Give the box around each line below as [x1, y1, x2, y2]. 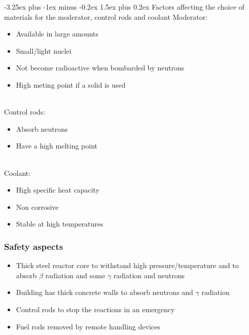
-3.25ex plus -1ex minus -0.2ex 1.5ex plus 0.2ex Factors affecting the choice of [4, 2, 244, 12]
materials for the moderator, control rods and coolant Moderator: [4, 11, 208, 22]
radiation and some [45, 270, 105, 280]
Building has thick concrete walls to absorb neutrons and [16, 287, 193, 297]
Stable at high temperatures [16, 218, 103, 229]
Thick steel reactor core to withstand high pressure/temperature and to [16, 260, 239, 271]
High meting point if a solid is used [16, 79, 126, 90]
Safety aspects [4, 240, 63, 252]
